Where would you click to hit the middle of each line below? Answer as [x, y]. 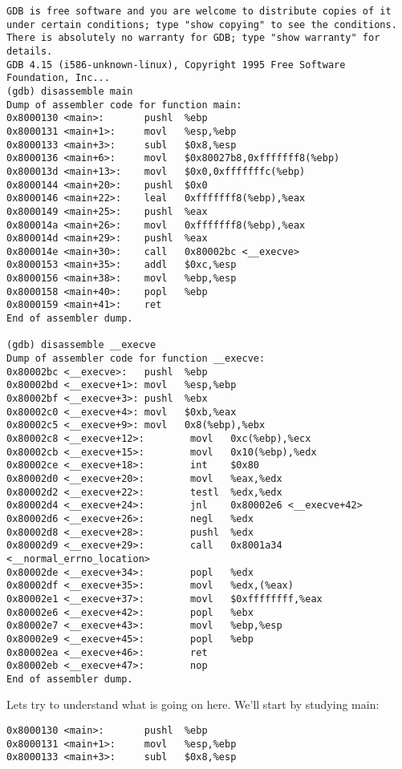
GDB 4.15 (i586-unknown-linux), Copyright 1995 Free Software [176, 65]
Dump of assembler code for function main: [124, 105]
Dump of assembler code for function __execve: [136, 359]
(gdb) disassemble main [70, 91]
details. [30, 51]
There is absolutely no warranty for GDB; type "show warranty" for [193, 38]
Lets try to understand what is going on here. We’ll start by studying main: [193, 704]
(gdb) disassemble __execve [81, 345]
